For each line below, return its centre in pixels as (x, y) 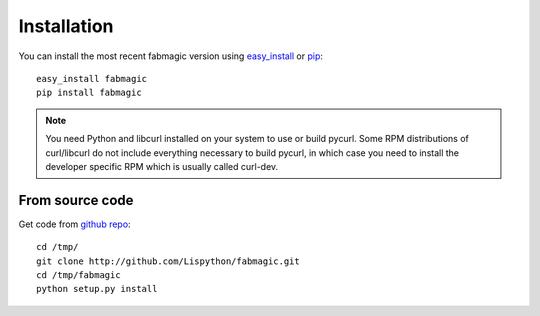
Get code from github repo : (74, 224)
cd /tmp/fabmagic (78, 274)
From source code (76, 200)
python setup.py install (97, 289)
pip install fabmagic (89, 93)
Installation (66, 26)
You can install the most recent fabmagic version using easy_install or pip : (171, 56)
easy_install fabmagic (92, 78)
